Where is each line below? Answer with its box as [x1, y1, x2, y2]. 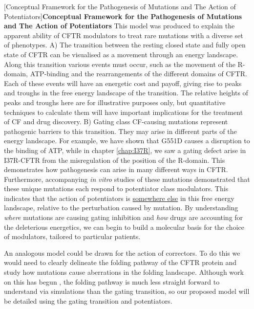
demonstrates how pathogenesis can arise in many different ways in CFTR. [4, 164, 228, 175]
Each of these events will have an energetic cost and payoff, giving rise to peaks [4, 78, 242, 88]
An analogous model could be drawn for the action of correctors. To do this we [4, 247, 240, 258]
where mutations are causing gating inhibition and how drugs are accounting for [4, 212, 243, 222]
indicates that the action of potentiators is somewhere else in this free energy [4, 193, 234, 203]
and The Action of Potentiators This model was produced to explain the [4, 21, 235, 31]
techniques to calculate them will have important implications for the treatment [4, 107, 243, 117]
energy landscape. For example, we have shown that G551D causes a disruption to [4, 135, 250, 146]
